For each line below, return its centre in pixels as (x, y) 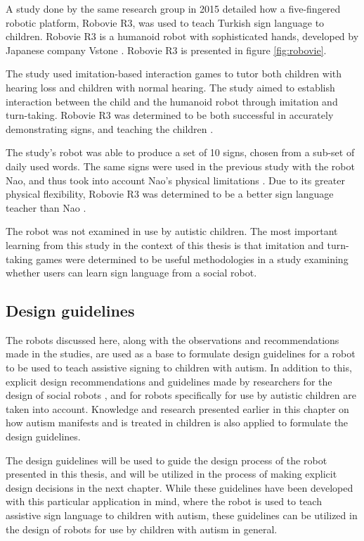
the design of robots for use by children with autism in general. (142, 529)
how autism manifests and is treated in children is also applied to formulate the (177, 422)
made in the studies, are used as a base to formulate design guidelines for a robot (181, 354)
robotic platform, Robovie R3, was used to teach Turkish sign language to (165, 22)
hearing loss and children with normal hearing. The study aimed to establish (170, 87)
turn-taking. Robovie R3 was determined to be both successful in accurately (170, 115)
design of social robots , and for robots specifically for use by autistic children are (181, 395)
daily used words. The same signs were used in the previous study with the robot (180, 166)
